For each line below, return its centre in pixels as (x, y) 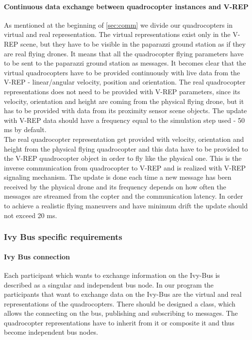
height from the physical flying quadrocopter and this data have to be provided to (126, 148)
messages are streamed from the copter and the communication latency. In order (124, 196)
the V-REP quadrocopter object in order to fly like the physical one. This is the (123, 158)
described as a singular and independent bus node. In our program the (109, 284)
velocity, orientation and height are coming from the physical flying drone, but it (124, 101)
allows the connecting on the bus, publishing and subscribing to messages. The (121, 313)
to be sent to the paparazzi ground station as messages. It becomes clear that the (125, 63)
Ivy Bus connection (37, 256)
